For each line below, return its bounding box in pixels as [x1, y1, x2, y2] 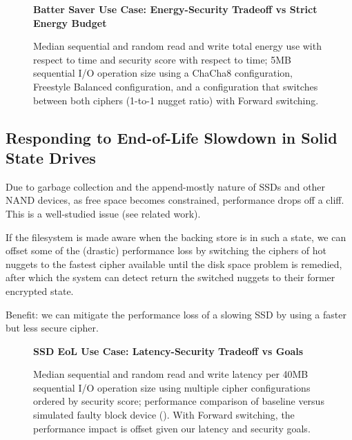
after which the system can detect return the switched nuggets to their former [6, 270, 335, 285]
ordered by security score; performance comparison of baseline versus [33, 394, 324, 408]
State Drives [6, 146, 96, 168]
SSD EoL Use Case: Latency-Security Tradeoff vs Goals [33, 343, 304, 358]
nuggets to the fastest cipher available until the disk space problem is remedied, [6, 256, 342, 271]
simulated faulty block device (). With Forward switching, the [33, 408, 295, 422]
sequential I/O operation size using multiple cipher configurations [33, 380, 311, 394]
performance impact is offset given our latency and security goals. [33, 421, 311, 435]
